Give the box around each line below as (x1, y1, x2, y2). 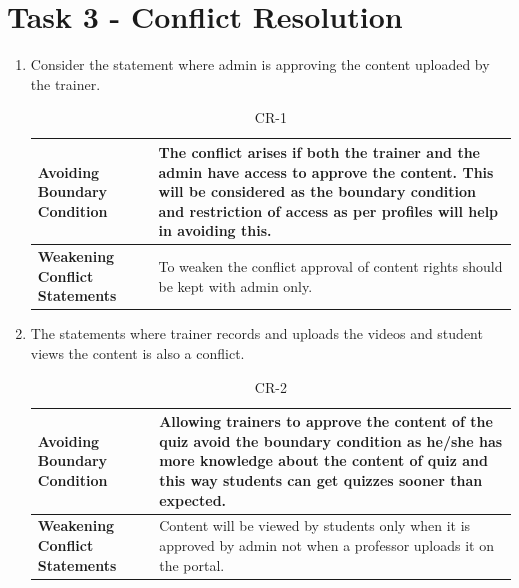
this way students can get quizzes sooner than (159, 469, 483, 490)
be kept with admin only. (158, 275, 313, 296)
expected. (159, 489, 227, 510)
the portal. (159, 554, 225, 575)
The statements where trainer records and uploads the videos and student (30, 323, 483, 344)
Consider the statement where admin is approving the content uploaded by (30, 54, 490, 75)
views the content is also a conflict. (30, 343, 245, 363)
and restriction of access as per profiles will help (158, 200, 499, 221)
